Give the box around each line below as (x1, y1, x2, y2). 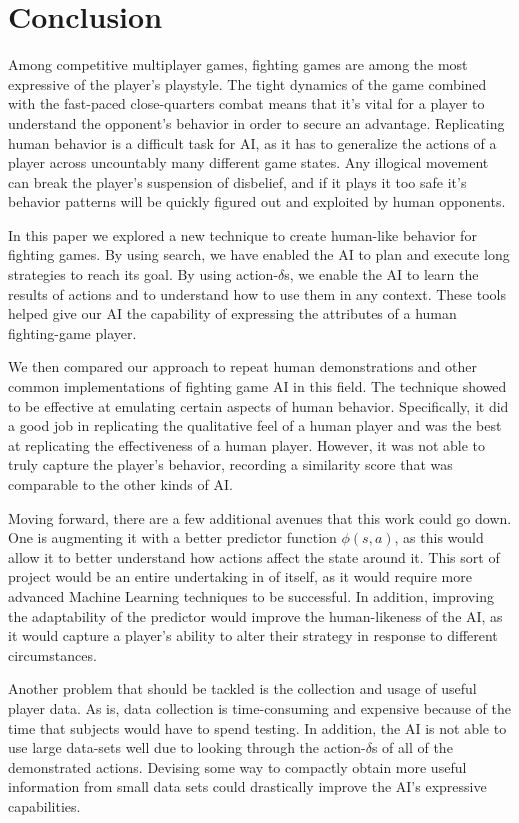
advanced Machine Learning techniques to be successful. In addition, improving (8, 585, 494, 606)
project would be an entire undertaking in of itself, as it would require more (8, 566, 472, 587)
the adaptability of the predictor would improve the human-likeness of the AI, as (8, 605, 503, 626)
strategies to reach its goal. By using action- (8, 264, 279, 285)
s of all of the (371, 737, 453, 758)
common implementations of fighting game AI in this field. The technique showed (8, 376, 507, 397)
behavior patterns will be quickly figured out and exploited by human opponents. (8, 191, 506, 212)
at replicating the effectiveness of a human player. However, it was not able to (8, 434, 486, 455)
